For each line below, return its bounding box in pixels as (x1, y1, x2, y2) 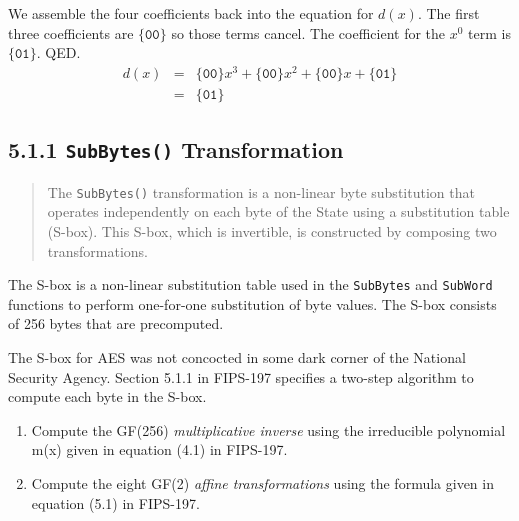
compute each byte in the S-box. (8, 386, 207, 407)
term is (468, 22, 511, 43)
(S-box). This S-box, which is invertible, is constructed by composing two (47, 220, 497, 241)
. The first (417, 3, 480, 23)
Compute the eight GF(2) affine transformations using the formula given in (31, 472, 494, 493)
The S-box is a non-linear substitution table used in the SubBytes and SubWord (8, 274, 493, 295)
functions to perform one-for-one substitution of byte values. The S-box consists (8, 293, 497, 314)
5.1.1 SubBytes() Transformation (8, 134, 344, 165)
